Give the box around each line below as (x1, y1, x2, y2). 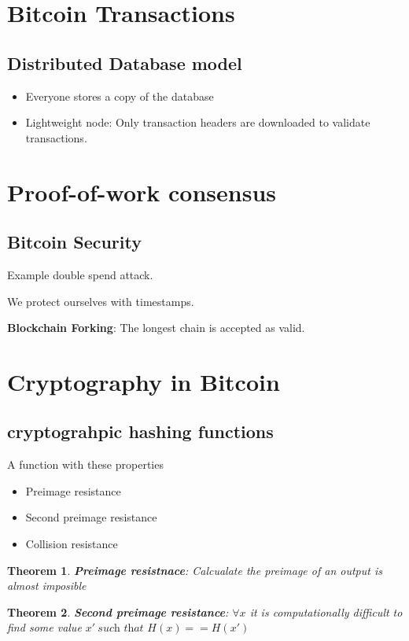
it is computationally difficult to (249, 603, 403, 620)
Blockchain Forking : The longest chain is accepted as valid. (7, 319, 305, 336)
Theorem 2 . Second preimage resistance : (7, 603, 229, 620)
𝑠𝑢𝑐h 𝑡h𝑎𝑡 (98, 623, 144, 635)
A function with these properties (7, 456, 164, 473)
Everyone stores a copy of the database (25, 87, 214, 104)
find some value (7, 619, 82, 635)
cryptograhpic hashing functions (7, 419, 274, 444)
